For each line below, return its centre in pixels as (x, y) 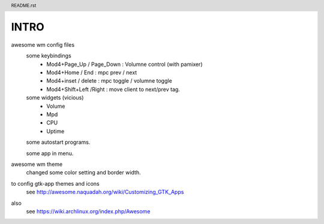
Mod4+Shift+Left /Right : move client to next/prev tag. (113, 89)
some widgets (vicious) (55, 98)
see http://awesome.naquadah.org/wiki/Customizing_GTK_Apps (105, 192)
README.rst (24, 5)
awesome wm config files (43, 44)
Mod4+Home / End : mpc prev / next (92, 72)
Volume (56, 106)
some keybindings (49, 56)
